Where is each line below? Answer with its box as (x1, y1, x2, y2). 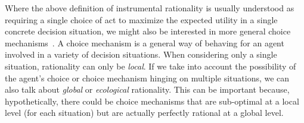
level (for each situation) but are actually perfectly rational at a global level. (5, 106, 284, 119)
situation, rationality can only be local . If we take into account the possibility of (5, 59, 296, 72)
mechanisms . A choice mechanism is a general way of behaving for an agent (5, 36, 284, 49)
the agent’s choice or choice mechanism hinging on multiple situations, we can (5, 71, 290, 84)
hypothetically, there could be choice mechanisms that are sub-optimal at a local (5, 94, 299, 107)
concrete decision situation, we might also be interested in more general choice (5, 25, 291, 37)
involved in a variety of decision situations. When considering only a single (5, 48, 277, 61)
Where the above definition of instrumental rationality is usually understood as (5, 2, 294, 14)
